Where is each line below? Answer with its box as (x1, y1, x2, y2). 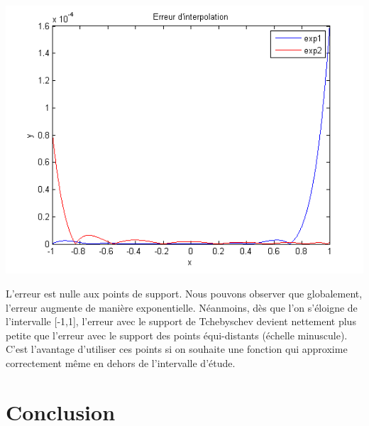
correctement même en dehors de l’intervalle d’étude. (6, 355, 236, 370)
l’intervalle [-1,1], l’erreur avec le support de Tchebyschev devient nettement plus (6, 314, 356, 329)
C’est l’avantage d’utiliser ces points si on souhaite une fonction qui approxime (6, 342, 348, 356)
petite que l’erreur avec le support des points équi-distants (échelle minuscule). (6, 327, 348, 342)
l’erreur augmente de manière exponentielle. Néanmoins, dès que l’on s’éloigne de (6, 300, 358, 315)
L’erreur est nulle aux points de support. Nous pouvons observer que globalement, (6, 285, 363, 300)
